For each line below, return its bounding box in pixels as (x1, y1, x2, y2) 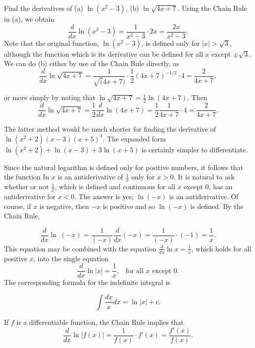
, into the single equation (33, 253, 109, 263)
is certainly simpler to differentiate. (141, 144, 248, 154)
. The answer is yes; (74, 191, 134, 202)
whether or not (4, 181, 49, 192)
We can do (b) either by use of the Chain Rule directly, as (4, 58, 179, 69)
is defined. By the (190, 201, 244, 211)
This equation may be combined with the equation (4, 243, 157, 253)
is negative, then (39, 201, 89, 211)
